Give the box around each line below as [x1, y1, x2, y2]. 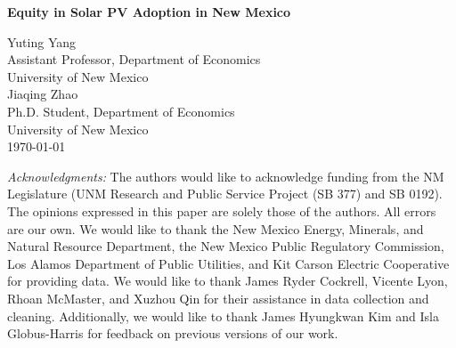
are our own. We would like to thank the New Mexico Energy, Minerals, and [7, 219, 424, 238]
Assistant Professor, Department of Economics [7, 50, 261, 69]
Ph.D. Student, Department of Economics [7, 101, 235, 120]
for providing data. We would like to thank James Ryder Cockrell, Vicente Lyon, [7, 271, 448, 290]
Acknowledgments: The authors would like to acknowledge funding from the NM [7, 166, 444, 185]
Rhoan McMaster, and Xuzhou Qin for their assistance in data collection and [7, 288, 429, 307]
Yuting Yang [7, 32, 77, 51]
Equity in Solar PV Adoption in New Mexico [7, 3, 291, 20]
